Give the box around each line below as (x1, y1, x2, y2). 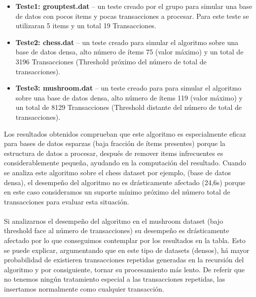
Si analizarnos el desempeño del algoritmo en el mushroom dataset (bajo (4, 215, 223, 226)
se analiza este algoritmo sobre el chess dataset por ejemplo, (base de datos (4, 167, 231, 177)
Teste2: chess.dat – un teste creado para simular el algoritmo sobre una (15, 37, 239, 47)
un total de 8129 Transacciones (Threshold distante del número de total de (15, 102, 242, 112)
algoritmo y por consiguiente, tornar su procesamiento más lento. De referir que (4, 264, 245, 274)
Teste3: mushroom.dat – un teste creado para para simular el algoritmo (15, 83, 242, 93)
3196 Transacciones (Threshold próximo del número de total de (15, 56, 207, 66)
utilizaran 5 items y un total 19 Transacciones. (15, 20, 156, 31)
